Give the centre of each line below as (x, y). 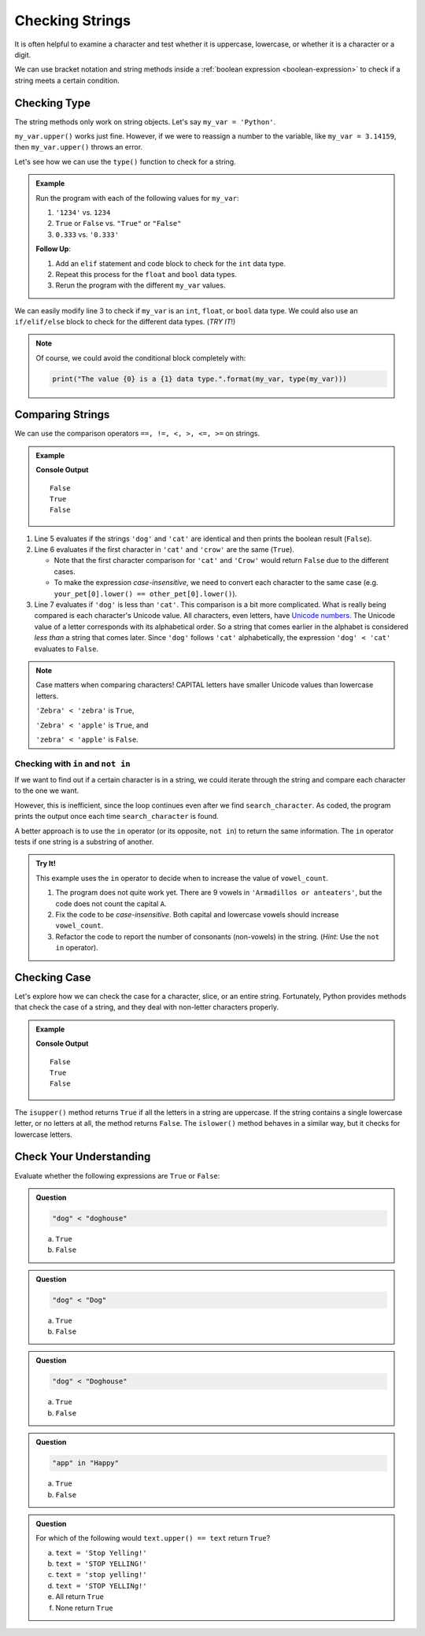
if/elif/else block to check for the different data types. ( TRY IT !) (125, 322)
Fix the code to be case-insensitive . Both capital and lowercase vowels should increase (197, 914)
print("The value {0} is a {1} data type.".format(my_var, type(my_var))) (200, 379)
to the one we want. (47, 790)
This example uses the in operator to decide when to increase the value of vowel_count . (182, 878)
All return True (79, 1597)
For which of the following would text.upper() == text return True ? (153, 1538)
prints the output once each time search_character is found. (117, 816)
